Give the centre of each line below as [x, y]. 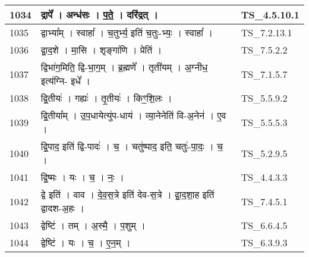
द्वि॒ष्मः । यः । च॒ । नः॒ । [82, 177]
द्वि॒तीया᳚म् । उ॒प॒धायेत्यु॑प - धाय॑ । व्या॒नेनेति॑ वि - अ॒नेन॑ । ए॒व [133, 115]
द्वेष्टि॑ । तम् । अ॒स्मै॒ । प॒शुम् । [93, 225]
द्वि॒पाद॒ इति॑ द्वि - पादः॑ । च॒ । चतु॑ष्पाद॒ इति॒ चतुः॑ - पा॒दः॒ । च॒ [132, 146]
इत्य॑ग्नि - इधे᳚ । [66, 81]
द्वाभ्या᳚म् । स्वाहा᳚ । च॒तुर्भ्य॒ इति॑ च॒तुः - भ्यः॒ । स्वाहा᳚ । [127, 32]
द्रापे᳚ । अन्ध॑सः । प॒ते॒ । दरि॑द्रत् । [99, 15]
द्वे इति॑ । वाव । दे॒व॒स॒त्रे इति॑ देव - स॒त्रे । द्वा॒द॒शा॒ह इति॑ [127, 194]
